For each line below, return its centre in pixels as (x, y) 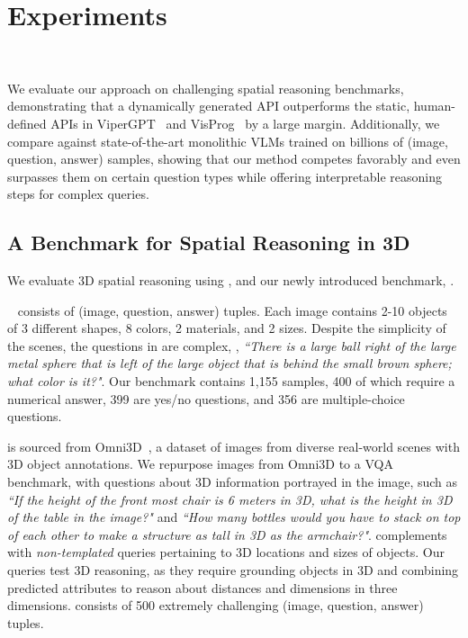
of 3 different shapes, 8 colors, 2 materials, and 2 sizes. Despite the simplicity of (227, 328)
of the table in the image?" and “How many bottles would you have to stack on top (234, 517)
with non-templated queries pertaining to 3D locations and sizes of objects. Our (226, 552)
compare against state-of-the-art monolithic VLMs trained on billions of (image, (228, 141)
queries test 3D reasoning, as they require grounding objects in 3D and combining (233, 569)
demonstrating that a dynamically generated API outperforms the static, (209, 106)
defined (27, 123)
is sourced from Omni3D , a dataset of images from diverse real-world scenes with (234, 446)
